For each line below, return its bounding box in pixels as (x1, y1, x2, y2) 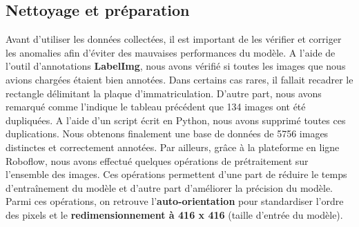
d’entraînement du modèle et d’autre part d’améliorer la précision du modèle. (6, 180, 333, 195)
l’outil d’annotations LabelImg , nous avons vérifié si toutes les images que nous (6, 59, 346, 73)
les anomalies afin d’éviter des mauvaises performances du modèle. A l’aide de (6, 45, 336, 59)
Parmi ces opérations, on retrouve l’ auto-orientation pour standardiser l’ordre (6, 194, 344, 208)
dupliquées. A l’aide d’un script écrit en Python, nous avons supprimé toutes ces (6, 112, 346, 127)
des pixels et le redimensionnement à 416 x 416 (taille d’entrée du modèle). (6, 207, 343, 221)
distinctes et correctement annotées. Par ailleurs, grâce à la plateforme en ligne (6, 139, 340, 154)
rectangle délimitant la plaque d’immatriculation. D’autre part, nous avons (6, 86, 322, 100)
